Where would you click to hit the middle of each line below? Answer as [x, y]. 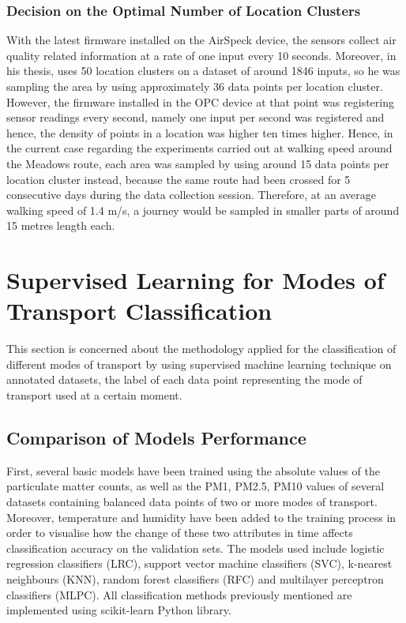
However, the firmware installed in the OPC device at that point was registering [200, 101]
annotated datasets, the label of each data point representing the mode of [184, 379]
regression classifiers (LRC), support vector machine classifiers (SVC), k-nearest [199, 563]
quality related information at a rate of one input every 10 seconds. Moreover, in [201, 55]
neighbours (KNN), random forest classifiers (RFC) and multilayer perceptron [195, 578]
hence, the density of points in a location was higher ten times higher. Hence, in [200, 132]
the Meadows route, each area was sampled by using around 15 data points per [198, 163]
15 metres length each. [61, 225]
